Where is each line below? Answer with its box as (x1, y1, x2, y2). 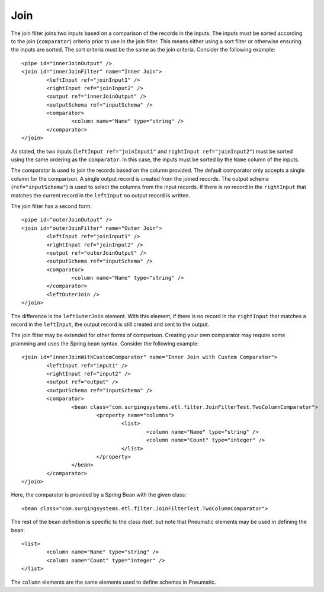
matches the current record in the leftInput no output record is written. (11, 191, 191, 199)
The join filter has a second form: (11, 202, 92, 210)
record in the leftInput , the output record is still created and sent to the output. (11, 321, 210, 328)
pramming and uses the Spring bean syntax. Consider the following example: (11, 340, 199, 347)
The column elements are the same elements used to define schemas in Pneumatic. (11, 578, 216, 585)
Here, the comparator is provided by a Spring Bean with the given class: (11, 491, 187, 498)
